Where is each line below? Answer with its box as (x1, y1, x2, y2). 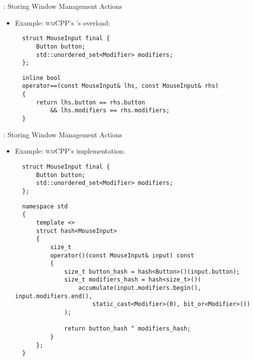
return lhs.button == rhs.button (36, 99, 145, 106)
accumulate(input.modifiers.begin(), (78, 284, 202, 292)
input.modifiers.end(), (15, 292, 93, 300)
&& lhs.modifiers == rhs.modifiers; (50, 107, 170, 114)
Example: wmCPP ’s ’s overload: (15, 17, 110, 27)
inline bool (22, 74, 61, 81)
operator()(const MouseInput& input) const (50, 252, 194, 259)
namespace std (22, 203, 68, 210)
